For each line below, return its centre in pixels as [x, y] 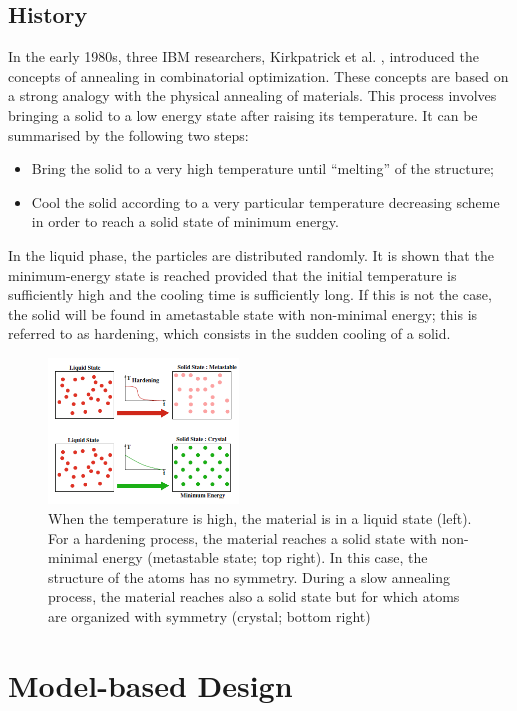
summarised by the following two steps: [128, 134]
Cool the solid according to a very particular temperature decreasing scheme [265, 201]
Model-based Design [150, 684]
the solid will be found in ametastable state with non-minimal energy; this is [243, 313]
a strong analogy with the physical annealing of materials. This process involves [252, 95]
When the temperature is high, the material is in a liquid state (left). [260, 518]
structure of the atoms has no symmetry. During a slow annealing [249, 576]
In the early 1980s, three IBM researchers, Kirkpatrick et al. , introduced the [243, 56]
